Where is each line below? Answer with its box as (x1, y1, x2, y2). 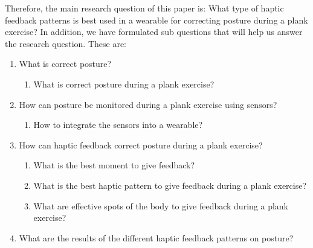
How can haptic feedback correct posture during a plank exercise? (19, 138, 263, 151)
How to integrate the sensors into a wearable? (33, 118, 203, 131)
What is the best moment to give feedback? (33, 159, 195, 171)
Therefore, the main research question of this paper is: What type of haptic (5, 2, 284, 14)
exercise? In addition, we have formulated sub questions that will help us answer (5, 25, 303, 38)
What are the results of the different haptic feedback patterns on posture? (19, 231, 294, 244)
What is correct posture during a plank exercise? (33, 77, 215, 90)
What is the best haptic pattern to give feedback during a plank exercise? (33, 179, 307, 191)
